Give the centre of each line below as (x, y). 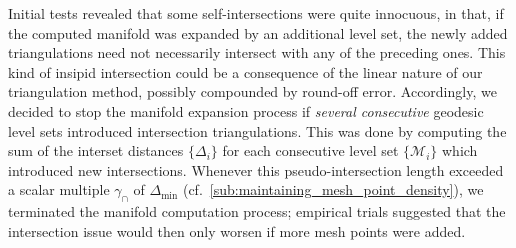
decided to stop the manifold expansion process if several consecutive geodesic (246, 110)
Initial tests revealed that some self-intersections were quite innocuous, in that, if (256, 13)
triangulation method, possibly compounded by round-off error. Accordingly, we (252, 91)
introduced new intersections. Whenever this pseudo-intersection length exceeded (256, 169)
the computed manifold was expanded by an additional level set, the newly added (258, 32)
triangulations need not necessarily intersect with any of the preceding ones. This (257, 52)
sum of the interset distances (96, 150)
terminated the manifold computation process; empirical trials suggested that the (257, 211)
